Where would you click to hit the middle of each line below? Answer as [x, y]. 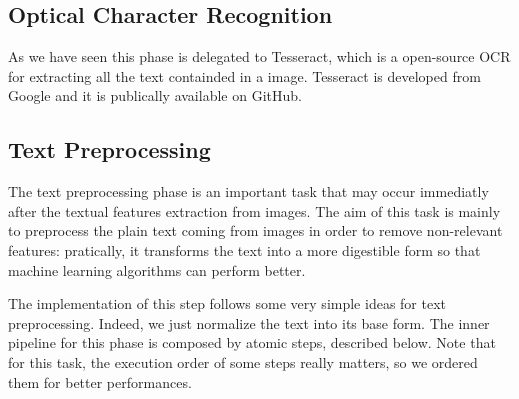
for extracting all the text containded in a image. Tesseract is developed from [244, 75]
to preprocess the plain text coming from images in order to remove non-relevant [255, 230]
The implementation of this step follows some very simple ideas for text [227, 303]
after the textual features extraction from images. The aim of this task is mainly [254, 210]
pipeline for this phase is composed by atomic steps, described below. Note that [252, 342]
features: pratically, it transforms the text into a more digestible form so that [244, 249]
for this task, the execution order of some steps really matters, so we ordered [243, 361]
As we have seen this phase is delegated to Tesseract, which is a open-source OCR [259, 56]
